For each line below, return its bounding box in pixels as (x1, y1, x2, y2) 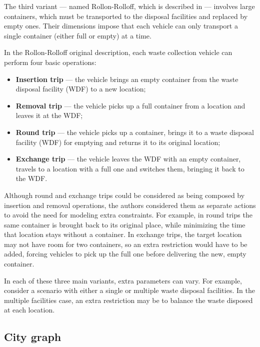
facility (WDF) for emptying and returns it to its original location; (15, 136, 220, 147)
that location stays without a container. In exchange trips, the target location (4, 229, 242, 239)
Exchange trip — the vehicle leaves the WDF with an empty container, (15, 153, 241, 164)
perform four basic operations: (4, 56, 96, 67)
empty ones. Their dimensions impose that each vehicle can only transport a (4, 20, 238, 31)
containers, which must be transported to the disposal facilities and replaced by (4, 10, 248, 21)
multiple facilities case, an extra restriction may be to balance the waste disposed (4, 294, 253, 305)
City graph (4, 329, 61, 344)
